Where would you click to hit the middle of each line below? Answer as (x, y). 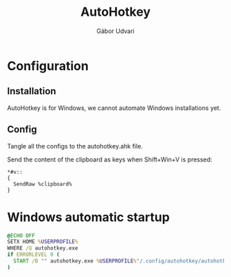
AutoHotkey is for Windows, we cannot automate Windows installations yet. (114, 108)
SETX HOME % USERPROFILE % (43, 242)
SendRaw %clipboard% (43, 184)
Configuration (48, 66)
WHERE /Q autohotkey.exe (43, 248)
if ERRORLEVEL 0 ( (33, 255)
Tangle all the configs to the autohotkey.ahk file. (75, 146)
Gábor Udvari (115, 31)
